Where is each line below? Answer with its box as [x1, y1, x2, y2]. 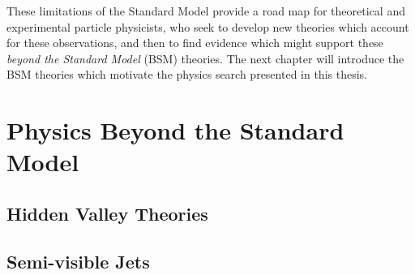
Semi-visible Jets [6, 248, 150, 273]
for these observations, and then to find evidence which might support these [6, 34, 383, 51]
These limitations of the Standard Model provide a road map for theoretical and [6, 2, 405, 19]
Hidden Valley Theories [6, 200, 208, 226]
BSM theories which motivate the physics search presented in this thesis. [6, 66, 367, 83]
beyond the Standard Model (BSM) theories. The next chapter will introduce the [6, 49, 404, 67]
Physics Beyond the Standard [6, 114, 344, 147]
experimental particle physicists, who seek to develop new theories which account [6, 18, 409, 35]
